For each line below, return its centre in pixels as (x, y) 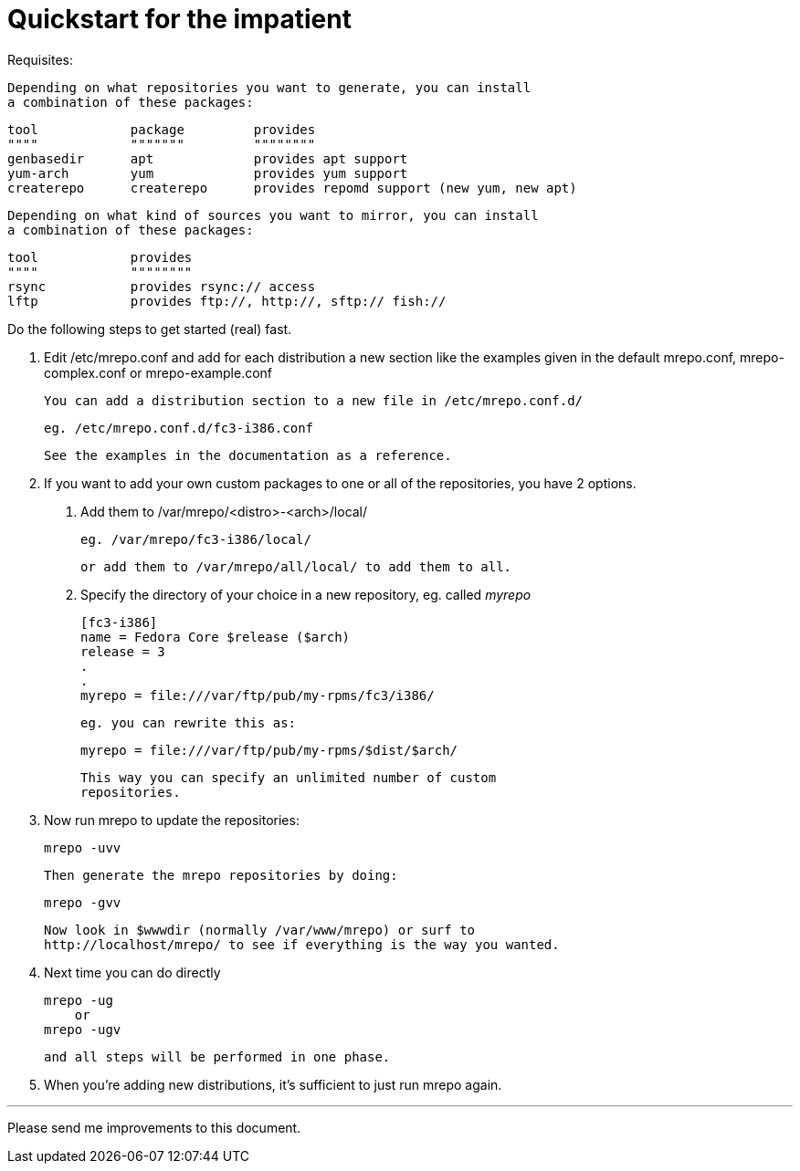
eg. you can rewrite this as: (189, 722)
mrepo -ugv (83, 1029)
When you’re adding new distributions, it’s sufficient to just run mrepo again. (273, 1084)
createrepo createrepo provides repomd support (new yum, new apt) (292, 188)
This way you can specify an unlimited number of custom (289, 777)
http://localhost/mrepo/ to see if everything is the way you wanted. (302, 944)
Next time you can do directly (132, 972)
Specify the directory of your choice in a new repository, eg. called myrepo (306, 594)
